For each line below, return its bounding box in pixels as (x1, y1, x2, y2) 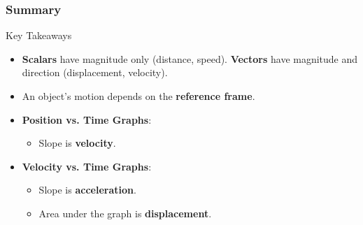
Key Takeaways (6, 28, 72, 43)
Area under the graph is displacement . (38, 205, 212, 220)
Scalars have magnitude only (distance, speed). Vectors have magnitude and (22, 51, 358, 66)
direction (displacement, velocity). (22, 65, 168, 80)
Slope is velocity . (38, 136, 116, 150)
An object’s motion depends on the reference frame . (22, 89, 255, 103)
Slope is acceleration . (38, 182, 136, 197)
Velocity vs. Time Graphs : (22, 159, 152, 173)
